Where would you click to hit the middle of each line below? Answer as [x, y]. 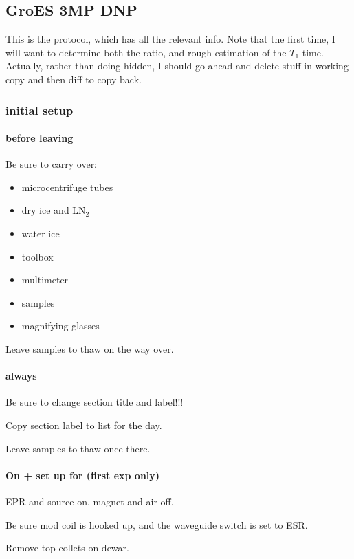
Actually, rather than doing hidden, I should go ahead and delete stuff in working [177, 66]
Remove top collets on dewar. [67, 548]
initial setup [40, 110]
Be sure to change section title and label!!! [95, 402]
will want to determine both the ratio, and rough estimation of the [146, 52]
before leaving [40, 138]
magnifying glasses [60, 326]
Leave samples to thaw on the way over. [90, 348]
